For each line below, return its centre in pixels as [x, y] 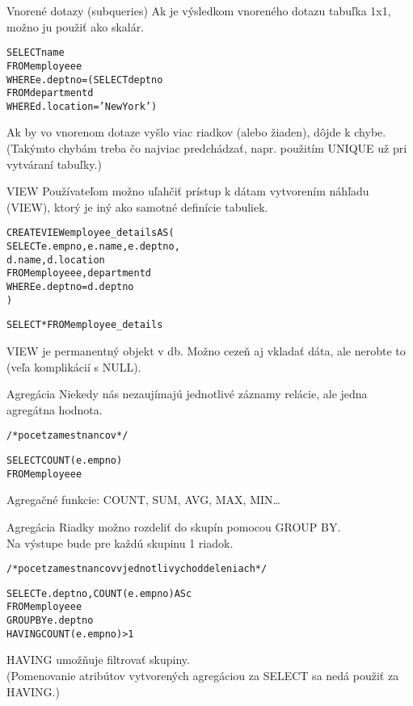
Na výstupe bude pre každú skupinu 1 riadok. [120, 542]
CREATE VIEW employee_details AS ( [91, 233]
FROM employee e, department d [79, 273]
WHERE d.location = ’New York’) [82, 106]
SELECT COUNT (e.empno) [65, 461]
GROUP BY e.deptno [50, 621]
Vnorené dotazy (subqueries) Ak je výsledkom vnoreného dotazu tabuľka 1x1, [199, 11]
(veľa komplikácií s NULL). [74, 366]
